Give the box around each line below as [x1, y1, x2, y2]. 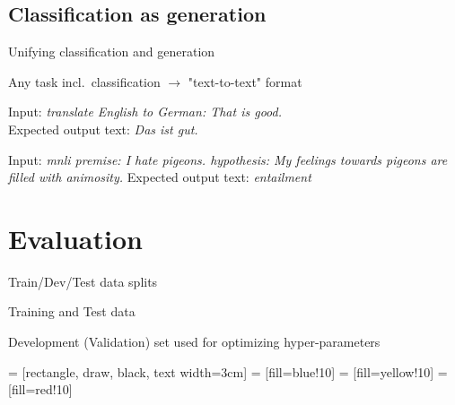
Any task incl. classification [8, 72, 161, 90]
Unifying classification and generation [8, 42, 215, 61]
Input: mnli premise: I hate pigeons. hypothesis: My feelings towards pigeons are [8, 150, 448, 168]
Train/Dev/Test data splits [8, 271, 158, 290]
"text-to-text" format [188, 72, 302, 90]
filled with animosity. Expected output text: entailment [8, 168, 311, 186]
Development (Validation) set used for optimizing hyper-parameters [8, 332, 381, 351]
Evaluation [8, 220, 143, 256]
